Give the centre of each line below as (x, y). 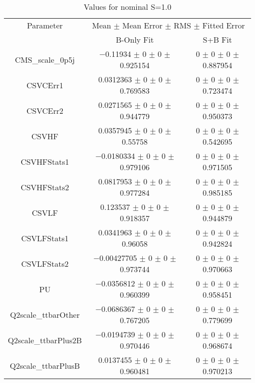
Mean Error (142, 25)
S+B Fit (217, 39)
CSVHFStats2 (45, 187)
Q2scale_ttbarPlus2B (45, 340)
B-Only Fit (135, 39)
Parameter (45, 25)
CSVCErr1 (45, 85)
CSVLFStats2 (45, 263)
